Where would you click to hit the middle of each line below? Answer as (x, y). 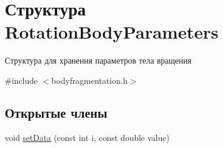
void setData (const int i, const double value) (87, 137)
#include (21, 80)
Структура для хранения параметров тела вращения (98, 60)
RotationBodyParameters (112, 32)
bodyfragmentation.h (89, 80)
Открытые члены (56, 112)
